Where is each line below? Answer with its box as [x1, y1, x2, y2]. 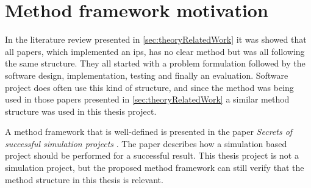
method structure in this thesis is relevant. [5, 173, 163, 186]
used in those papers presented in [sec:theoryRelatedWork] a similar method [5, 93, 290, 106]
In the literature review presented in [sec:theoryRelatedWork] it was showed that [5, 33, 307, 46]
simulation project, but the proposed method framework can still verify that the [5, 161, 304, 174]
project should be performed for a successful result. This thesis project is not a [5, 149, 299, 162]
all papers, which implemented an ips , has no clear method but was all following [5, 45, 305, 57]
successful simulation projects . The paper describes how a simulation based [5, 137, 287, 150]
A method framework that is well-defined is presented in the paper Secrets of [5, 125, 293, 138]
